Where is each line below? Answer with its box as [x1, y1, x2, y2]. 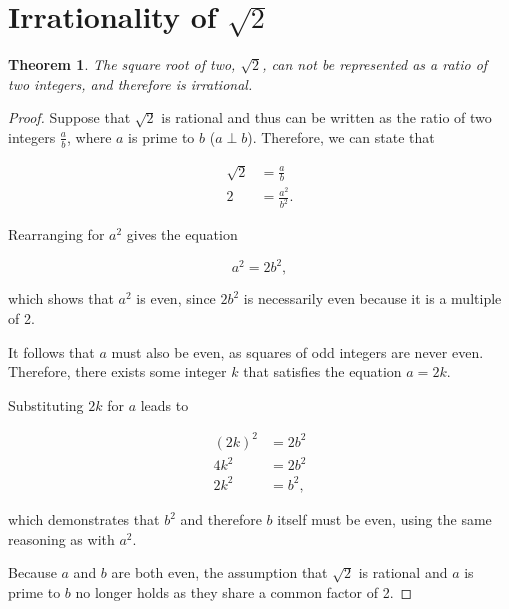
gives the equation [126, 224, 238, 245]
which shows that [8, 288, 114, 309]
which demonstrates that [8, 509, 160, 529]
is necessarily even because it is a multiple [243, 288, 502, 309]
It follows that [8, 341, 95, 362]
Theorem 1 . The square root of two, [8, 54, 236, 75]
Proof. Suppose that [8, 107, 131, 128]
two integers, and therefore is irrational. [8, 73, 253, 94]
